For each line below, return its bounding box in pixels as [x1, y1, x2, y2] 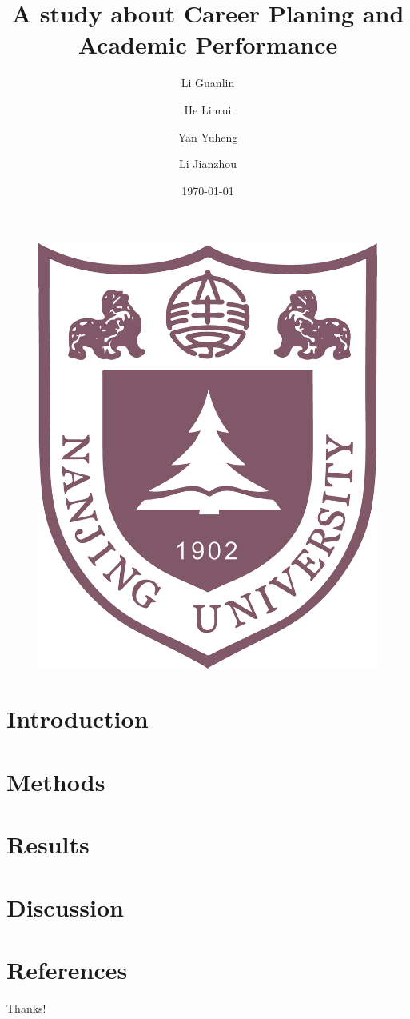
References [6, 953, 128, 985]
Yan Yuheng [177, 128, 238, 145]
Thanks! [6, 999, 46, 1016]
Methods [6, 765, 105, 797]
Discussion [6, 890, 124, 923]
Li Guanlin [181, 74, 235, 91]
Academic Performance [78, 28, 338, 61]
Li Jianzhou [179, 155, 237, 172]
